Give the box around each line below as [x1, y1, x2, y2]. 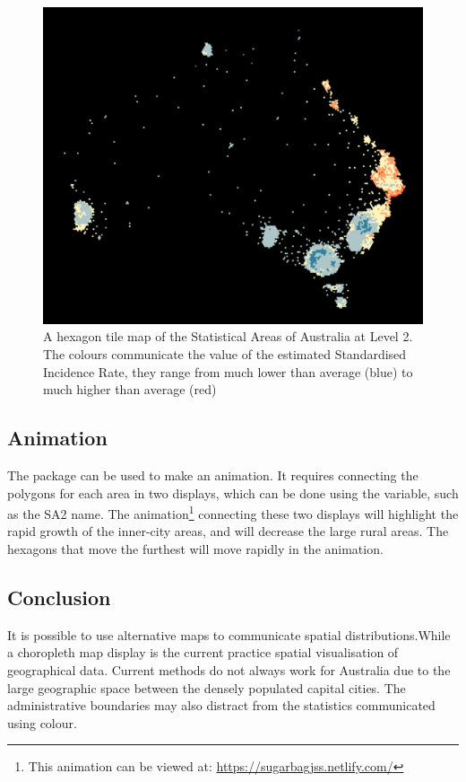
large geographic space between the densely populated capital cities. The [7, 678, 406, 697]
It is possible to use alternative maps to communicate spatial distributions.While [7, 625, 451, 644]
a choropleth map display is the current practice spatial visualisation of [7, 643, 399, 662]
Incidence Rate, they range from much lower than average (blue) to [43, 362, 413, 381]
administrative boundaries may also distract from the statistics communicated [7, 696, 436, 715]
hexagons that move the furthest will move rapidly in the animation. [7, 539, 384, 558]
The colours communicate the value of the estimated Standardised [43, 344, 407, 363]
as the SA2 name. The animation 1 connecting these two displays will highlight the [7, 502, 459, 523]
